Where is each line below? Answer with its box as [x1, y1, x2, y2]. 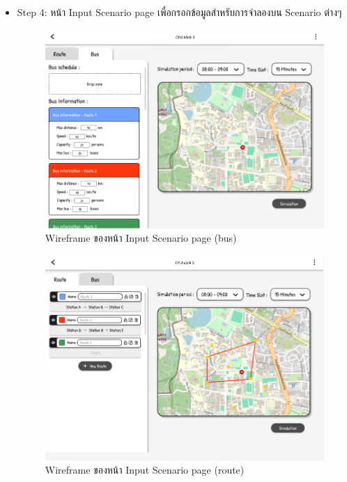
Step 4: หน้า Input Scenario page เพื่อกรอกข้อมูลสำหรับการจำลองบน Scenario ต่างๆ [17, 5, 342, 19]
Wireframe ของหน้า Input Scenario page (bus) [45, 231, 237, 245]
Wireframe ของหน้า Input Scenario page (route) [45, 462, 245, 477]
